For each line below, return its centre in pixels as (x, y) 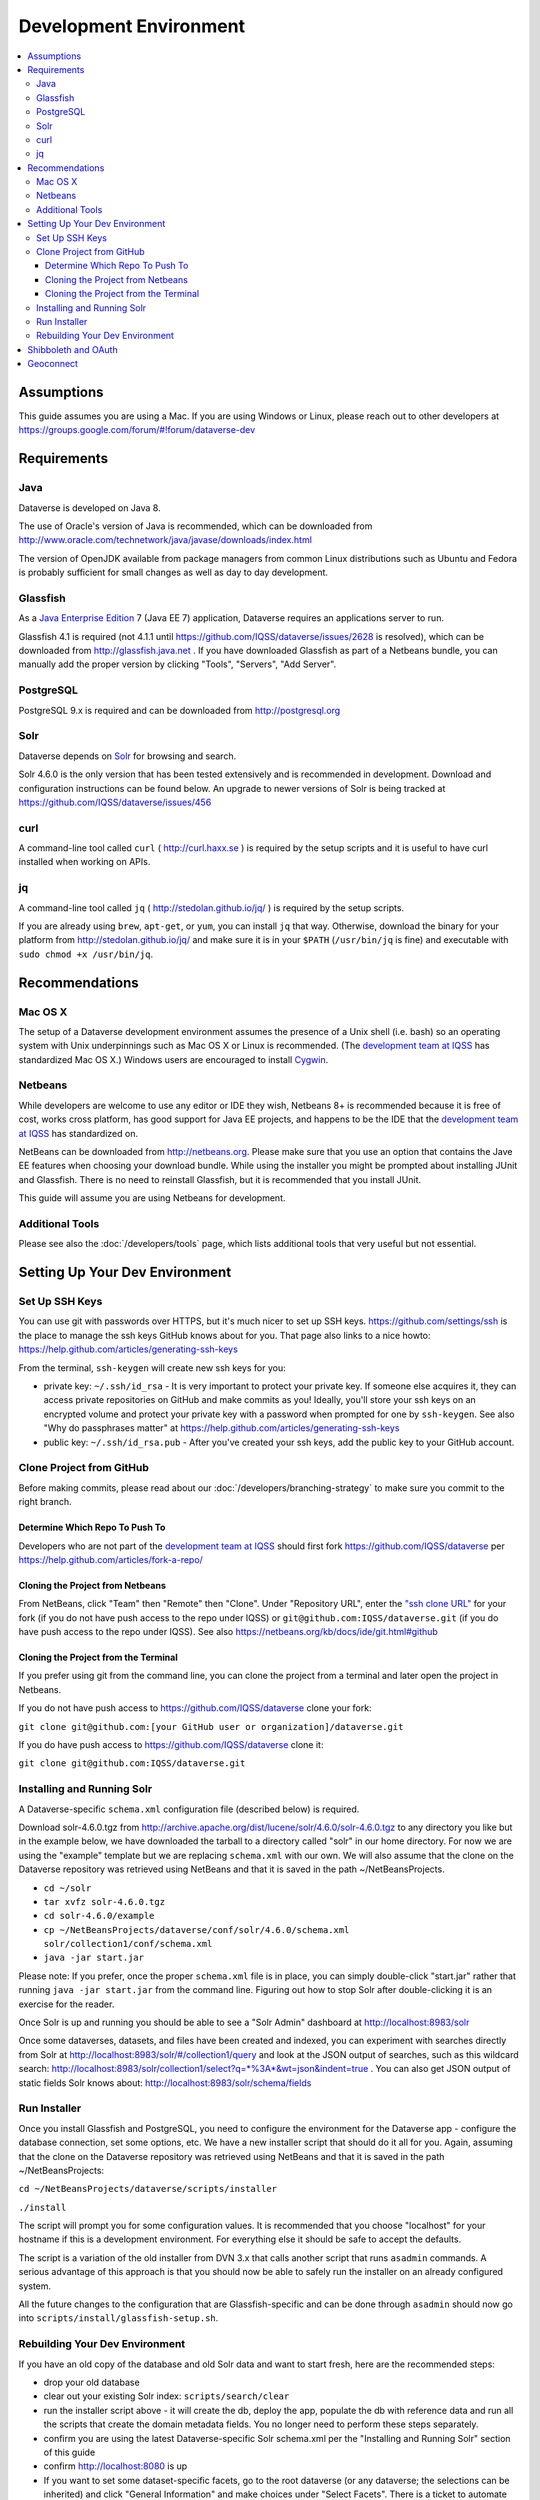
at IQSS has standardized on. (78, 1133)
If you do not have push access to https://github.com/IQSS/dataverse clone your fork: (195, 1708)
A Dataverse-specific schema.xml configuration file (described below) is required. (189, 1809)
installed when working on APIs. (84, 862)
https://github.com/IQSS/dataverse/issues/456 (115, 802)
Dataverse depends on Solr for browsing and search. (127, 756)
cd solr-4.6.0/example (99, 1916)
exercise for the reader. (66, 2004)
